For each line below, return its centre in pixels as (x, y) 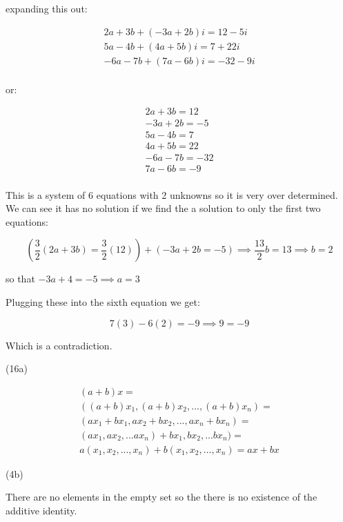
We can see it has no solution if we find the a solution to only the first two (163, 208)
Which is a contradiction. (59, 345)
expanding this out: (47, 8)
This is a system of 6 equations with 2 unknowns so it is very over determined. (172, 194)
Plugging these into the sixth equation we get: (103, 301)
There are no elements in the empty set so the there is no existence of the (161, 497)
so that (20, 279)
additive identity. (41, 511)
